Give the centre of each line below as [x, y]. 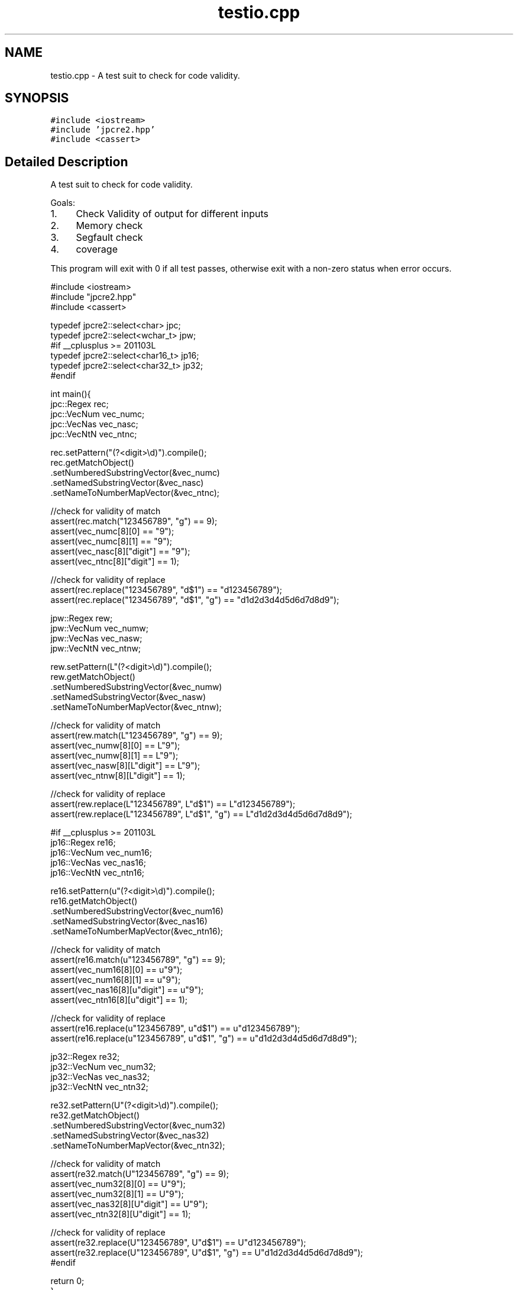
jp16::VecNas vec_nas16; [98, 863]
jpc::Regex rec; [80, 404]
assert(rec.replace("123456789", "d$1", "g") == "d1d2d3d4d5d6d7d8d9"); [195, 600]
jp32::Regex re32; [85, 1057]
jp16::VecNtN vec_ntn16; [98, 873]
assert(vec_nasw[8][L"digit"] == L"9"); [125, 766]
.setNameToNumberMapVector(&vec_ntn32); [138, 1146]
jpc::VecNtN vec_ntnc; [94, 434]
